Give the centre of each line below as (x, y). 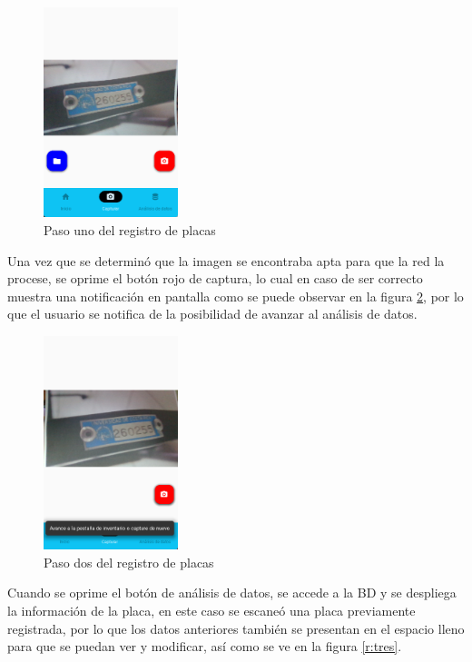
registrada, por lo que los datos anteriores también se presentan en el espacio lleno (236, 628)
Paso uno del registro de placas (130, 230)
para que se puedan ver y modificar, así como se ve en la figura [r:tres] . (205, 646)
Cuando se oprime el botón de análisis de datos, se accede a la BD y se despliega (232, 593)
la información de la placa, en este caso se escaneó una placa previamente (211, 611)
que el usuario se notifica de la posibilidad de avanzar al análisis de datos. (212, 314)
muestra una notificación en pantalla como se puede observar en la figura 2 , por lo (236, 296)
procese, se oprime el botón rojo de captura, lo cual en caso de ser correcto (215, 278)
